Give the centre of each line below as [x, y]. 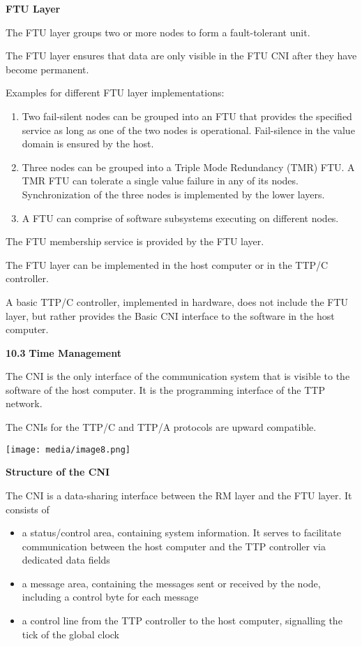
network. [24, 403]
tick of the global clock [71, 634]
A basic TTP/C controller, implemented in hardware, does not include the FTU [177, 301]
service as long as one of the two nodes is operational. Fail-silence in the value [188, 130]
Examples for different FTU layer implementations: [115, 93]
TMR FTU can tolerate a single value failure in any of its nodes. [160, 181]
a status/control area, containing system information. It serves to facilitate [181, 533]
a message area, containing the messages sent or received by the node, [171, 583]
